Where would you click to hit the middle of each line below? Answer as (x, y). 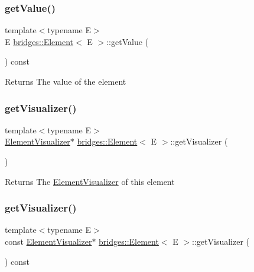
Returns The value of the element (66, 81)
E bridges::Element (39, 41)
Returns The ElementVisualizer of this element (90, 181)
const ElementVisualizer (48, 241)
